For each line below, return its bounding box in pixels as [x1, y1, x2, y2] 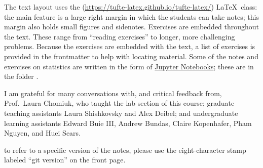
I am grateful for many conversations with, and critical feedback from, [4, 88, 222, 98]
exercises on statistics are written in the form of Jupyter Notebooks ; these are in [4, 61, 254, 71]
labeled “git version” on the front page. [4, 154, 126, 165]
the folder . [4, 71, 39, 81]
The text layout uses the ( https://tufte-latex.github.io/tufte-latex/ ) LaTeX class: [4, 2, 257, 12]
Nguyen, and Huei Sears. [4, 128, 81, 138]
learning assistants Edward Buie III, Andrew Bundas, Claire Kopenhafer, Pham [4, 117, 252, 128]
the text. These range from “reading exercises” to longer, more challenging [4, 31, 235, 41]
